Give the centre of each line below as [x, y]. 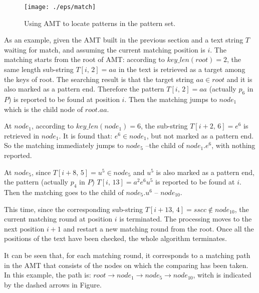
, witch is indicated [222, 275]
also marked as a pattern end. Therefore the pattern [84, 89]
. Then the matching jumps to [171, 99]
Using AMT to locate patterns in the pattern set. [100, 23]
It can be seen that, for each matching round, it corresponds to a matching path [127, 255]
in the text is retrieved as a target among [182, 69]
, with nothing [233, 145]
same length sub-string [39, 69]
